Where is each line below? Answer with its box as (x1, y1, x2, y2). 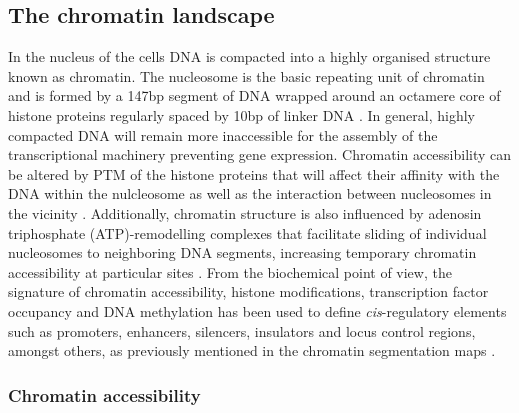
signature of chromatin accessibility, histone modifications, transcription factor (8, 281, 489, 302)
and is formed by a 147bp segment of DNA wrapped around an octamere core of (8, 85, 501, 106)
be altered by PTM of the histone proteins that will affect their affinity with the (8, 163, 500, 184)
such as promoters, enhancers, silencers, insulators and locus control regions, (8, 320, 476, 341)
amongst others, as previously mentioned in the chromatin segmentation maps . (8, 340, 496, 361)
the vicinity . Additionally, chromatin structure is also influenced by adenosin (8, 202, 482, 223)
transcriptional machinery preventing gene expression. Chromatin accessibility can (8, 144, 512, 165)
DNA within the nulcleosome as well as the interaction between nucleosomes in (8, 183, 492, 204)
